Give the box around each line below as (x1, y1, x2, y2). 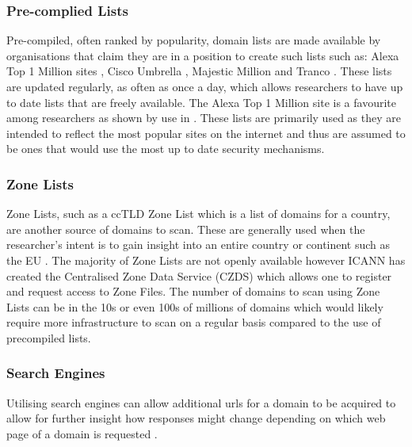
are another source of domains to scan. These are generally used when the (6, 220, 365, 237)
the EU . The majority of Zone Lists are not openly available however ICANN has (6, 251, 406, 268)
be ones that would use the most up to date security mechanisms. (6, 140, 325, 157)
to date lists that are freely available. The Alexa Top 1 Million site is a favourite (6, 94, 396, 110)
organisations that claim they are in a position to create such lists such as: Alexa (6, 47, 399, 63)
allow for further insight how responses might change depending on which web (6, 410, 386, 426)
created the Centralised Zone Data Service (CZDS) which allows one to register (6, 267, 392, 284)
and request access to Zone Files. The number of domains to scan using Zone (6, 283, 380, 300)
